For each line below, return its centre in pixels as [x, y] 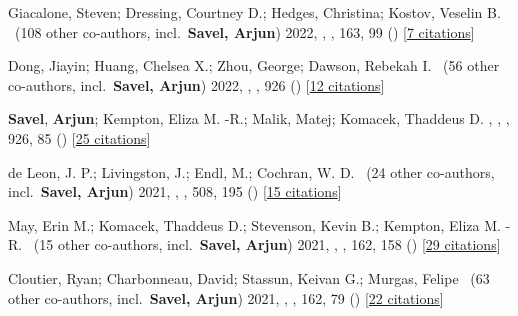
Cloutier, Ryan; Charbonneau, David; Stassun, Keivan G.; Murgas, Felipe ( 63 [249, 277]
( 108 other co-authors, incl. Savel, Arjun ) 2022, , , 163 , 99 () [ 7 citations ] [244, 31]
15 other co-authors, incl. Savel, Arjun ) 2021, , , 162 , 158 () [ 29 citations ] [270, 244]
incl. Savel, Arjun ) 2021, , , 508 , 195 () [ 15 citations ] [175, 191]
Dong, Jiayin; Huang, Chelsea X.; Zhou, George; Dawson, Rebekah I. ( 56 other [254, 65]
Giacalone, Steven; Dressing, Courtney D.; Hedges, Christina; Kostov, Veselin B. [254, 12]
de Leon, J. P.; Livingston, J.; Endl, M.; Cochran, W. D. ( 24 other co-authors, [251, 171]
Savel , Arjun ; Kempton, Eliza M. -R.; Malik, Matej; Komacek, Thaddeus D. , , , [259, 118]
